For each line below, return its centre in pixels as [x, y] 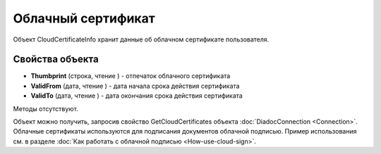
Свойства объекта [56, 59]
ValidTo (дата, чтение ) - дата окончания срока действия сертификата [137, 96]
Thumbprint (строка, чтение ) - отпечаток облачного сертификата [131, 76]
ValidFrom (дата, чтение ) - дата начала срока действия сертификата [135, 86]
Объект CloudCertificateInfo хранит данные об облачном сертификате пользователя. [141, 39]
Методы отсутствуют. [46, 108]
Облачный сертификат [84, 18]
